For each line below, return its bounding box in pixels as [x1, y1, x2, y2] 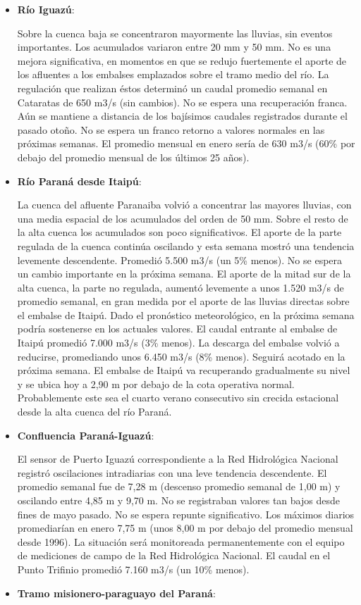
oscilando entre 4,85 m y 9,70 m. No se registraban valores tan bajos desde [17, 493, 340, 507]
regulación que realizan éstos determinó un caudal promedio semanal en [17, 80, 328, 95]
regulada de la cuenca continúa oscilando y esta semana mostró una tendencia [17, 238, 355, 253]
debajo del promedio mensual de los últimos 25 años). [17, 149, 250, 164]
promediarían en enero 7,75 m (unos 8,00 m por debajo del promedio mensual [17, 520, 353, 535]
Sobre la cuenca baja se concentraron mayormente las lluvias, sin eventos [17, 25, 333, 40]
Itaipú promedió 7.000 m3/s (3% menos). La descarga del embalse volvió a [17, 335, 340, 350]
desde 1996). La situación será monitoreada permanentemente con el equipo [17, 534, 345, 549]
